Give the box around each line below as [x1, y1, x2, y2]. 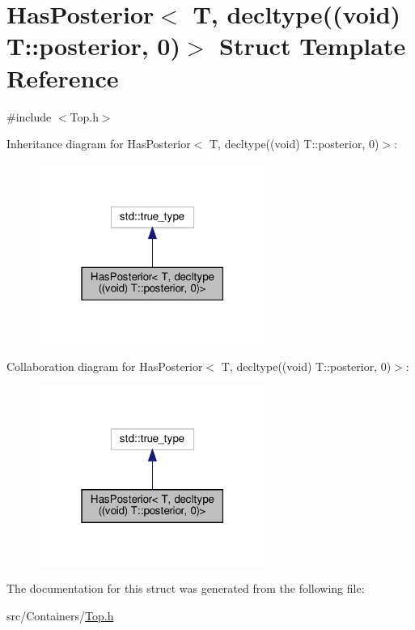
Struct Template [219, 29, 406, 62]
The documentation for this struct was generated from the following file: [6, 580, 365, 597]
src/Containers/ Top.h [6, 607, 114, 624]
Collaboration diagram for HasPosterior [6, 357, 203, 374]
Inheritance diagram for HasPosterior [6, 135, 191, 152]
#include [6, 108, 52, 125]
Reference [6, 61, 119, 94]
